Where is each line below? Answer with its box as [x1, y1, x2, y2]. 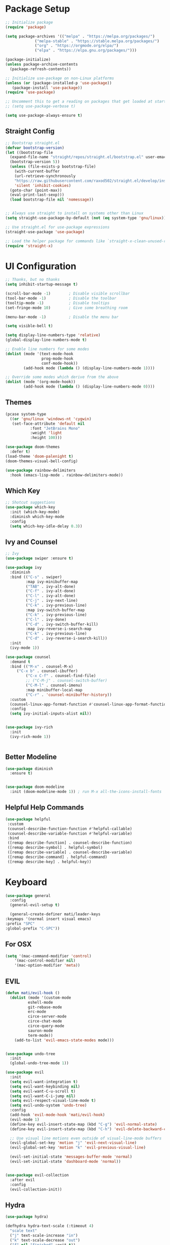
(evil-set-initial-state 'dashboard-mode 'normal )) [10, 1159, 121, 1164]
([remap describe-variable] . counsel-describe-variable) [7, 850, 133, 855]
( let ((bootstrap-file [5, 150, 53, 155]
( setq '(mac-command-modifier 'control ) [5, 953, 92, 959]
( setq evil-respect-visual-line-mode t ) [10, 1098, 96, 1103]
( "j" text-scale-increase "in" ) [10, 1233, 78, 1238]
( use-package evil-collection [5, 1172, 69, 1177]
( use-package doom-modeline [5, 784, 65, 790]
